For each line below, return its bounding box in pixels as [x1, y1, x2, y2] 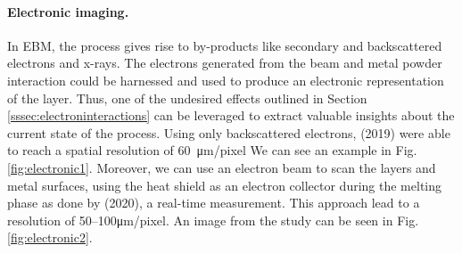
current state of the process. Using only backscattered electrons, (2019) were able [7, 123, 450, 142]
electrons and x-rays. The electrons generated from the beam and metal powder [7, 53, 442, 72]
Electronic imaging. [7, 2, 129, 20]
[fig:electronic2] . [7, 228, 93, 247]
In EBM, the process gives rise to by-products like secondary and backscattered [7, 36, 442, 54]
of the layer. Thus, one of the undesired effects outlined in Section [7, 88, 367, 107]
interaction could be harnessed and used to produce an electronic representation [7, 70, 444, 89]
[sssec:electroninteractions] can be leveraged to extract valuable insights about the [7, 106, 455, 125]
